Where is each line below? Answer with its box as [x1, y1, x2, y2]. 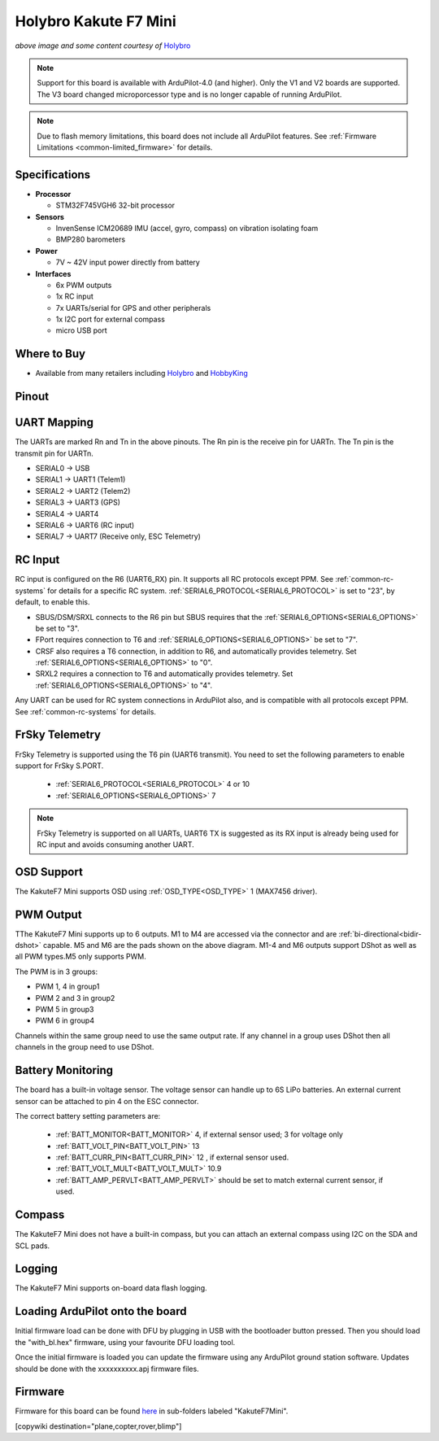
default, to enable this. [15, 597, 90, 607]
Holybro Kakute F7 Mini [15, 12, 176, 30]
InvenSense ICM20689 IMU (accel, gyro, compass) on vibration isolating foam [55, 223, 319, 233]
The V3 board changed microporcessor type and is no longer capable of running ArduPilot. [37, 90, 342, 99]
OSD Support [15, 865, 83, 879]
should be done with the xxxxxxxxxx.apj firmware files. [15, 1364, 199, 1373]
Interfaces [35, 269, 72, 278]
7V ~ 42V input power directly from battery [55, 257, 201, 268]
